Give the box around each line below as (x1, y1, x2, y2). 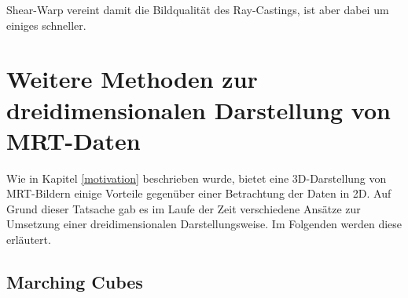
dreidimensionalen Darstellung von (6, 93, 391, 125)
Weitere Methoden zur (6, 63, 258, 95)
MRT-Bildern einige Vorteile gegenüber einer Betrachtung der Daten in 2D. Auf (6, 185, 391, 202)
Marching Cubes (6, 270, 143, 294)
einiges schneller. (6, 16, 86, 33)
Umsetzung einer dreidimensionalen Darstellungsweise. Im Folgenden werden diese (6, 216, 402, 232)
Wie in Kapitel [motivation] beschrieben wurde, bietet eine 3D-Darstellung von (6, 169, 387, 186)
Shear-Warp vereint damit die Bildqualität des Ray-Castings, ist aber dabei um (6, 2, 389, 17)
